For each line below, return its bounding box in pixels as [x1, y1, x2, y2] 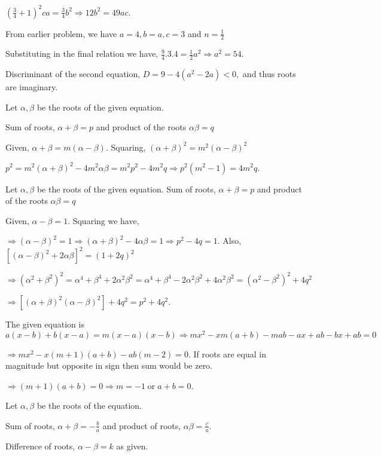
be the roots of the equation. [36, 399, 142, 412]
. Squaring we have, [68, 214, 139, 227]
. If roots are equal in [188, 347, 266, 360]
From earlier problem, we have [5, 27, 117, 39]
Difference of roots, [5, 439, 75, 452]
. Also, [217, 234, 242, 247]
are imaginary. [5, 81, 58, 93]
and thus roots [242, 68, 296, 80]
